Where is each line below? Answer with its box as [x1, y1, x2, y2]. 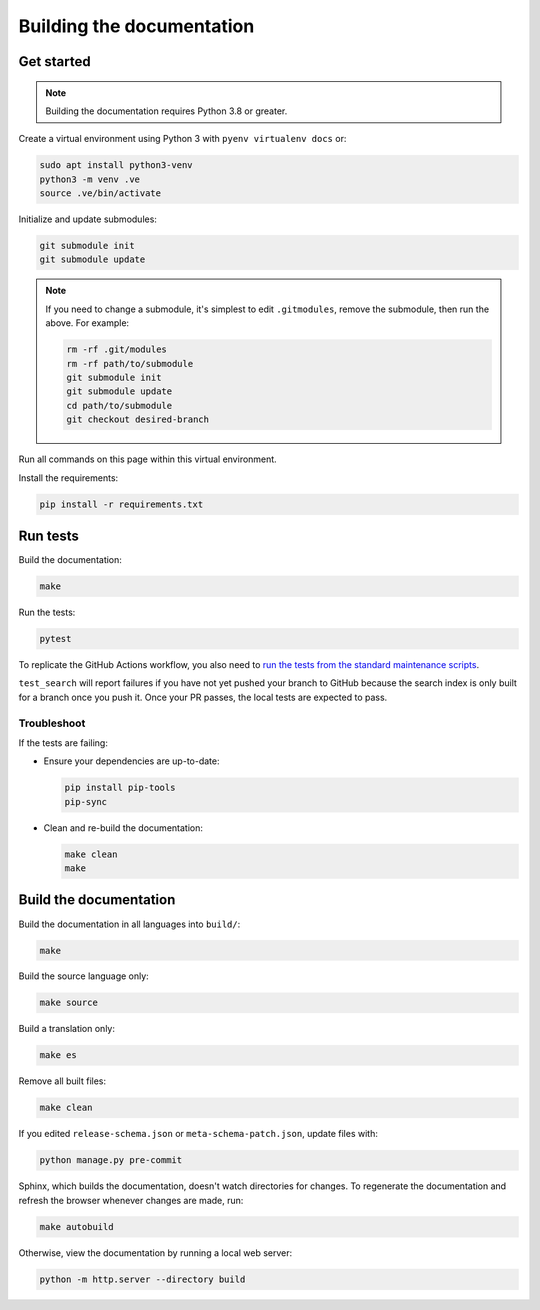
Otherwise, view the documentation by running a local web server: [18, 1246, 293, 1259]
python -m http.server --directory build [39, 1273, 246, 1285]
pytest [39, 633, 72, 644]
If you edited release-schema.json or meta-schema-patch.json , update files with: [18, 1128, 379, 1140]
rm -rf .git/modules [66, 344, 167, 355]
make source [39, 997, 99, 1009]
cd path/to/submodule [66, 400, 173, 411]
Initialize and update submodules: [18, 213, 157, 225]
